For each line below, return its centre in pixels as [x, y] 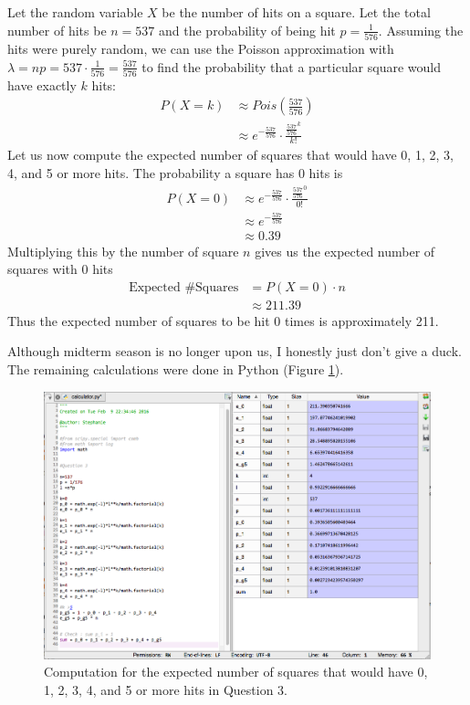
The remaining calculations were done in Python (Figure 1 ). [176, 369]
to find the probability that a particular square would [291, 66]
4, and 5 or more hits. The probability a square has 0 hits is [175, 173]
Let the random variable [75, 12]
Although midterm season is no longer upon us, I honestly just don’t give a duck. [235, 351]
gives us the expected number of [345, 251]
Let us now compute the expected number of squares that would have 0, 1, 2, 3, [230, 155]
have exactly [42, 84]
